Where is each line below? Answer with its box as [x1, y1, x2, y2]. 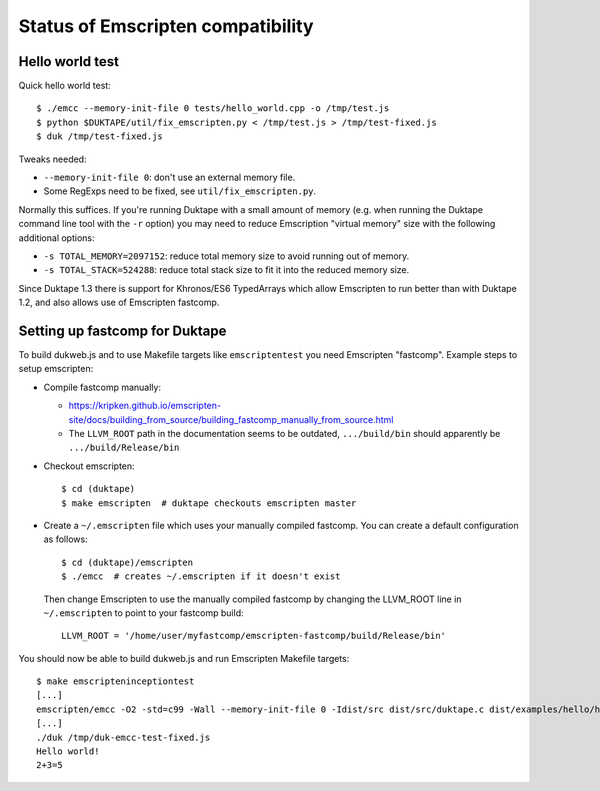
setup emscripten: [18, 363, 94, 375]
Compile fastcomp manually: [43, 381, 162, 393]
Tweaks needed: [18, 153, 87, 165]
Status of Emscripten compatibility [18, 15, 314, 37]
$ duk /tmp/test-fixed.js [36, 131, 164, 142]
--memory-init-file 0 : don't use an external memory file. [43, 171, 296, 184]
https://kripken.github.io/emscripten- [68, 400, 222, 412]
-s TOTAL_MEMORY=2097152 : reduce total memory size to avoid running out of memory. [43, 250, 410, 262]
